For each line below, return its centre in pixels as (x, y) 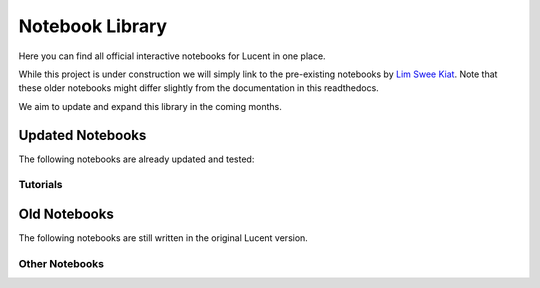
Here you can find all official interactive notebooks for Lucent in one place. (172, 56)
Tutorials (41, 185)
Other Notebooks (61, 263)
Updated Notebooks (82, 135)
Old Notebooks (66, 214)
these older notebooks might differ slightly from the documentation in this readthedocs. (198, 88)
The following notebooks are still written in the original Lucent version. (163, 238)
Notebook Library (93, 26)
